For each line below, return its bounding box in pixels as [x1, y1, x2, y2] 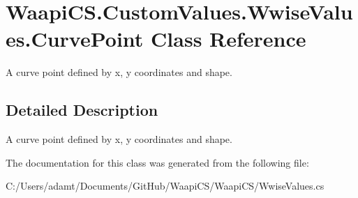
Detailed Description [6, 99, 158, 121]
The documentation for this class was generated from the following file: [6, 155, 309, 169]
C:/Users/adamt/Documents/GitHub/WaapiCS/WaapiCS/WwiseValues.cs [6, 178, 325, 193]
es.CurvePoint [6, 24, 144, 53]
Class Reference [151, 24, 306, 53]
